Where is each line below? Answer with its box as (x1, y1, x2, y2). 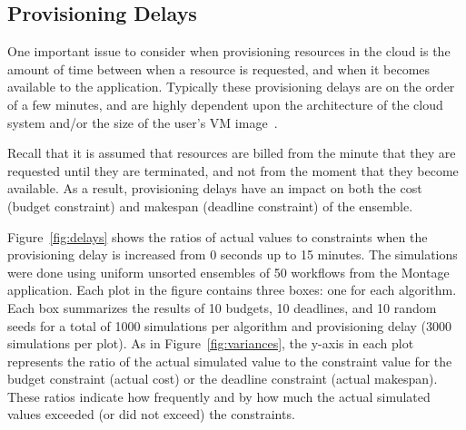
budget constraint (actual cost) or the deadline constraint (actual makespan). (7, 369, 438, 388)
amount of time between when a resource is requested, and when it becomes (7, 59, 431, 78)
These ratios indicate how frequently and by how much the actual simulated (7, 386, 431, 406)
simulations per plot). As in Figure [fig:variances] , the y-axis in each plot (7, 334, 414, 353)
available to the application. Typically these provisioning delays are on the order (7, 77, 455, 96)
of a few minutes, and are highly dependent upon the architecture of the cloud (7, 94, 443, 113)
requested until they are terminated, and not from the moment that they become (7, 161, 459, 180)
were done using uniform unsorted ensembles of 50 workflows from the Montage (7, 262, 450, 281)
